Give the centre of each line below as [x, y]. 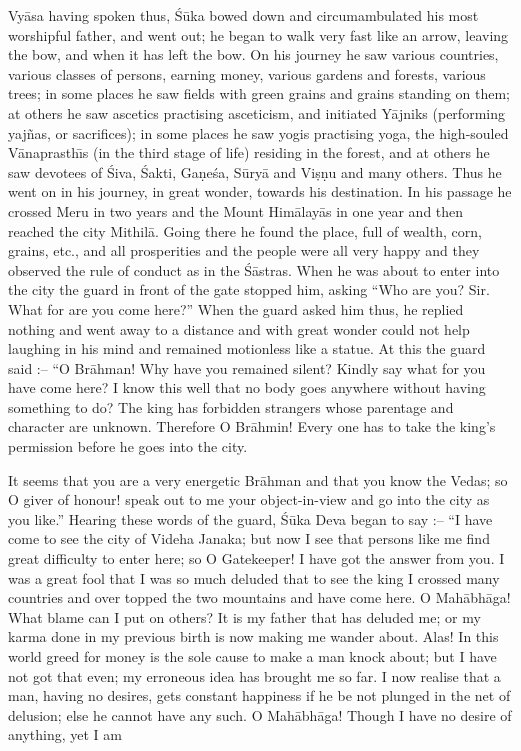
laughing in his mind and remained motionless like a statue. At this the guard [247, 348]
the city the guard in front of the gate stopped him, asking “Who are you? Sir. [249, 289]
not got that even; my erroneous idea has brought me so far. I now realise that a [254, 675]
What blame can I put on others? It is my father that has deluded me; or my [244, 616]
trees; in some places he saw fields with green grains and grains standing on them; [259, 93]
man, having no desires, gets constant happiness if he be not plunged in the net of [259, 695]
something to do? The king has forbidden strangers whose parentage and [231, 406]
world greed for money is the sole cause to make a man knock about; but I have [252, 656]
